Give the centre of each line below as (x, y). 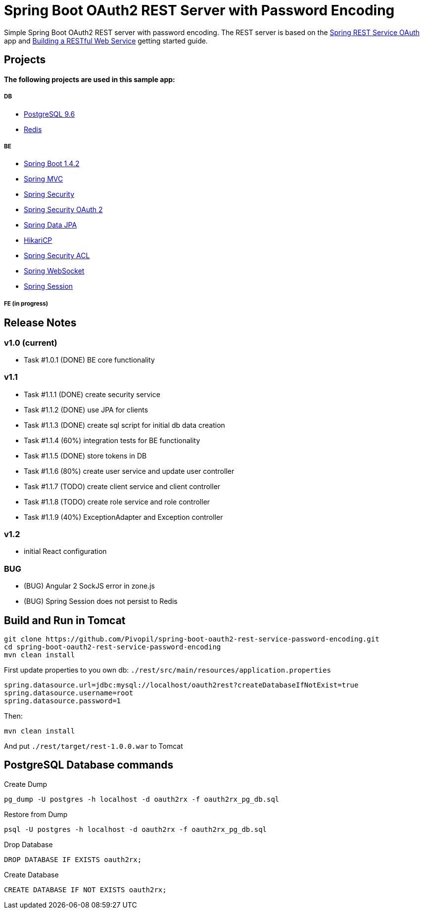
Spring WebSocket (54, 271)
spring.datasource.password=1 (63, 701)
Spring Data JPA (50, 225)
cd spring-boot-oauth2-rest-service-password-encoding (113, 647)
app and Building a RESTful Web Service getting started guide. (106, 41)
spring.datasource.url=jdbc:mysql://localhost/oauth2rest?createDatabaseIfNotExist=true (181, 685)
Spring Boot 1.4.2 (52, 164)
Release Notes (40, 323)
